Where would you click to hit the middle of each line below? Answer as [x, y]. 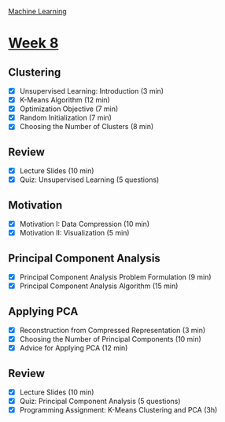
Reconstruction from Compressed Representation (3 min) [112, 330]
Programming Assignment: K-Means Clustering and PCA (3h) [118, 410]
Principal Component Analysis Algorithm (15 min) [99, 286]
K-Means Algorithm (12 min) [65, 100]
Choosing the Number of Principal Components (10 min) [111, 339]
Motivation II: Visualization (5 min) [74, 233]
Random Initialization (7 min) [66, 118]
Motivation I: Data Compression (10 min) [85, 224]
